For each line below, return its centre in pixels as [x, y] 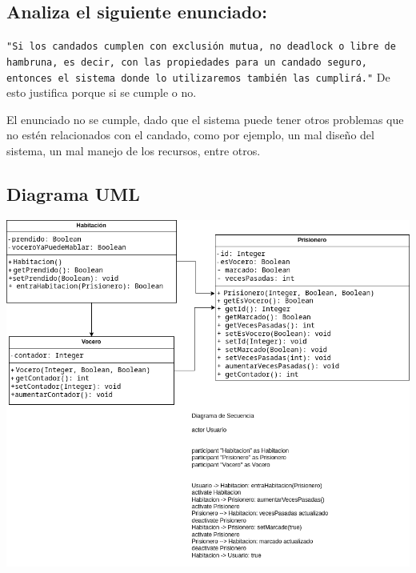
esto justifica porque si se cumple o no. [102, 92]
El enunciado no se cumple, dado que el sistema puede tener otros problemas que [205, 119]
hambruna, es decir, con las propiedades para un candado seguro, [187, 62]
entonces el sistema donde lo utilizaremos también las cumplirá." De [198, 76]
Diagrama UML [73, 193]
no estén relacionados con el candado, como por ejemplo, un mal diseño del [190, 135]
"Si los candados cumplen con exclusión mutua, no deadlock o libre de [201, 47]
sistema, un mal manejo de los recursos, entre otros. [134, 150]
